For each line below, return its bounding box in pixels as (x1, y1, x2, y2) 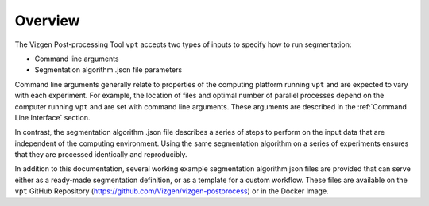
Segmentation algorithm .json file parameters (34, 65, 183, 74)
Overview (14, 12, 80, 29)
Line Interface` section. (14, 113, 91, 122)
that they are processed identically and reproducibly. (14, 150, 187, 159)
